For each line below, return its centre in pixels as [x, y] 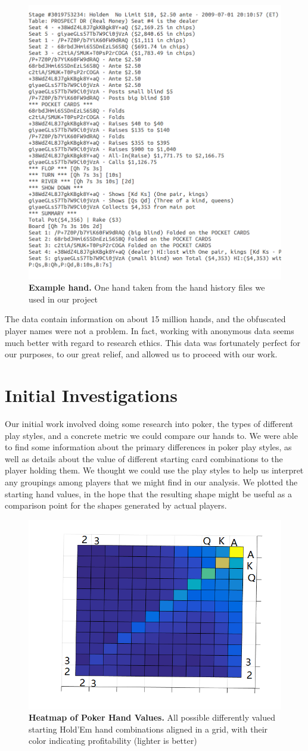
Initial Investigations [91, 395]
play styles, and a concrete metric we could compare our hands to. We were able [151, 435]
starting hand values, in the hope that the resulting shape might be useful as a [149, 493]
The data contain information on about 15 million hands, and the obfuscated [145, 319]
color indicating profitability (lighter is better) [113, 741]
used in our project [63, 299]
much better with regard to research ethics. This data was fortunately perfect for [153, 342]
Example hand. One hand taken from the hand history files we [147, 287]
